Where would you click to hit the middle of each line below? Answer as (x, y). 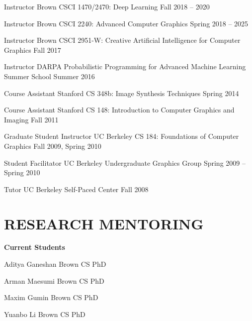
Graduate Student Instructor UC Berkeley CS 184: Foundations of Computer (122, 136)
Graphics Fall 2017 (33, 50)
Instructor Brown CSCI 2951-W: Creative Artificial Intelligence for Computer (122, 40)
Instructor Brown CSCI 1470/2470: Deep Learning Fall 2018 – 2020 (107, 6)
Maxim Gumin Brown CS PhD (51, 297)
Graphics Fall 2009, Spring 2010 (53, 146)
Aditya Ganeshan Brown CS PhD (55, 264)
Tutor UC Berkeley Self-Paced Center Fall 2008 (76, 189)
